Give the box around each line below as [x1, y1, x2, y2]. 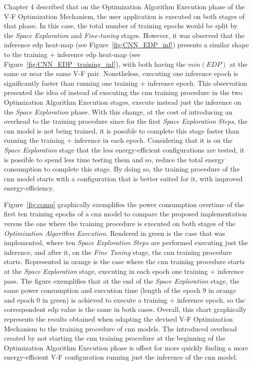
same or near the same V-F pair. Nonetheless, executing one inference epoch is [4, 68, 238, 78]
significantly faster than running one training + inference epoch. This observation [4, 77, 247, 88]
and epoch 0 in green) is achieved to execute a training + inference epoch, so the [4, 294, 245, 305]
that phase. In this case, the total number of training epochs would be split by [4, 20, 238, 31]
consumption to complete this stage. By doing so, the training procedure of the [4, 164, 240, 174]
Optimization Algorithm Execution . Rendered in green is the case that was [4, 228, 225, 238]
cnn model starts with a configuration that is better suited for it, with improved [4, 173, 243, 183]
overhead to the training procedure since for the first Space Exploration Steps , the [4, 116, 248, 126]
